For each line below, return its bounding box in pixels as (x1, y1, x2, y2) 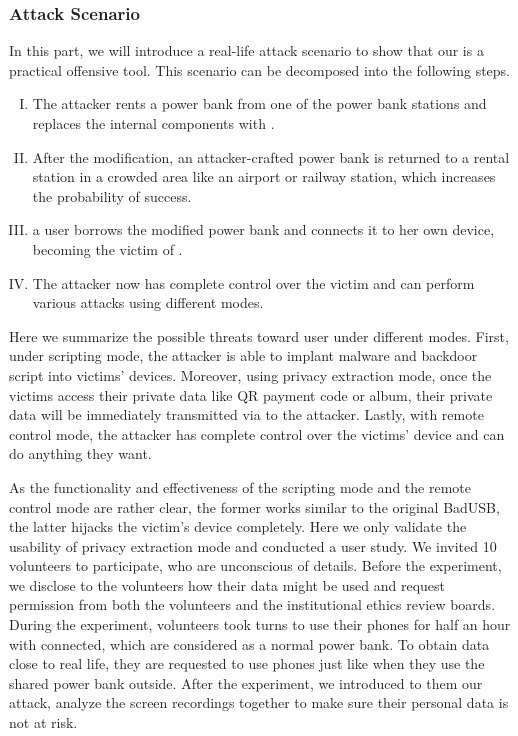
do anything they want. (9, 443, 152, 464)
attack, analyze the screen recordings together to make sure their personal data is (9, 692, 509, 713)
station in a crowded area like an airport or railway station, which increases (32, 166, 496, 187)
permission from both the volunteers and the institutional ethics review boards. (9, 594, 496, 615)
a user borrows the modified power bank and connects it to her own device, (32, 219, 495, 240)
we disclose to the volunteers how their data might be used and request (9, 574, 446, 595)
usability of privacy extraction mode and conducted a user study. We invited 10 (9, 535, 497, 556)
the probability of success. (32, 185, 192, 206)
